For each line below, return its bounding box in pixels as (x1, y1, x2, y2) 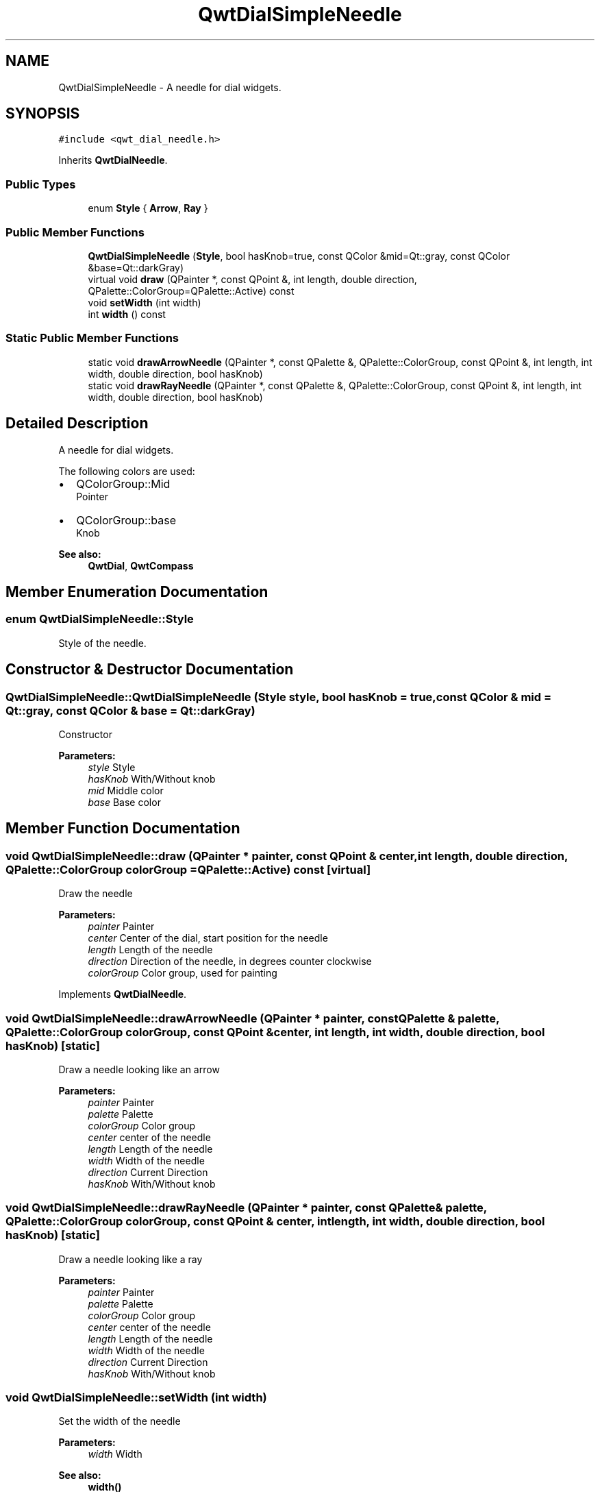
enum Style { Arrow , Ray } (88, 202, 208, 215)
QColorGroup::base (76, 513, 176, 527)
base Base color (88, 796, 161, 808)
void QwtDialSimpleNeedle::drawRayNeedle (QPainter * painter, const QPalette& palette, (5, 1201, 487, 1215)
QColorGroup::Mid (76, 476, 171, 491)
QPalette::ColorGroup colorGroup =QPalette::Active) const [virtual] (5, 862, 371, 877)
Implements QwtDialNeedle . (58, 988, 187, 1001)
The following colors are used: (58, 465, 195, 477)
